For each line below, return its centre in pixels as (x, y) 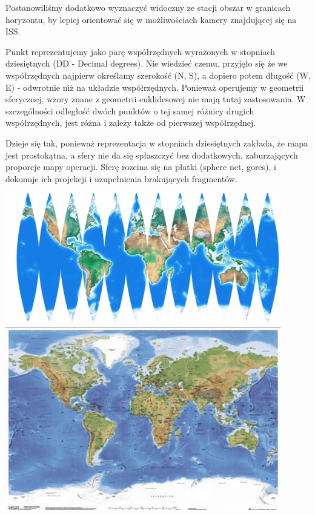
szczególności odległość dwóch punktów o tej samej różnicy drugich (130, 110)
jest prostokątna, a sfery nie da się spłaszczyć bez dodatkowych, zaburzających (152, 155)
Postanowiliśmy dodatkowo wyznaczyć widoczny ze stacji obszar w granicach (148, 7)
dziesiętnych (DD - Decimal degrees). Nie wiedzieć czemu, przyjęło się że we (147, 63)
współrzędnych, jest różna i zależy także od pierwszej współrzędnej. (131, 123)
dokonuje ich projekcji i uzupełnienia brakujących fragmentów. (121, 178)
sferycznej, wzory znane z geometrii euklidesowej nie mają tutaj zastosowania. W (156, 99)
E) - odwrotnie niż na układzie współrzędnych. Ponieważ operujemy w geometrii (155, 87)
